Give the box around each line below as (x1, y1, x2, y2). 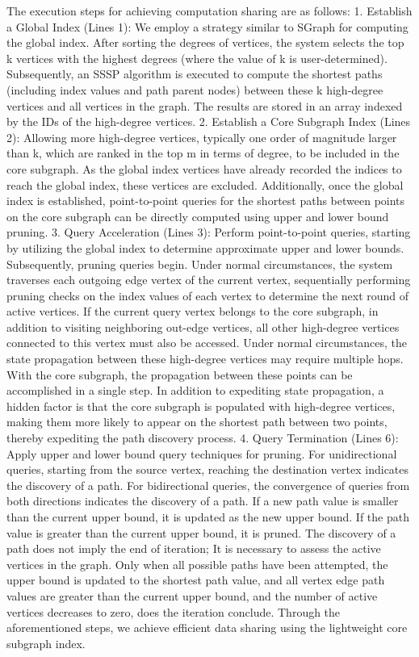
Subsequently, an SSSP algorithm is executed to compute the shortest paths (6, 65, 383, 82)
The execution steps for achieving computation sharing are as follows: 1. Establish (6, 2, 413, 19)
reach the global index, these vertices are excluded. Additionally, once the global (6, 176, 404, 193)
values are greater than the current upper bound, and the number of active (6, 587, 378, 604)
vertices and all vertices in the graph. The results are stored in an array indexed (6, 97, 403, 114)
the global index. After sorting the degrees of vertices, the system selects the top (6, 34, 404, 51)
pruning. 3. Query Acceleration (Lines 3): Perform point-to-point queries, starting (6, 224, 411, 241)
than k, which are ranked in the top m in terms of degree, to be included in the (6, 144, 400, 161)
